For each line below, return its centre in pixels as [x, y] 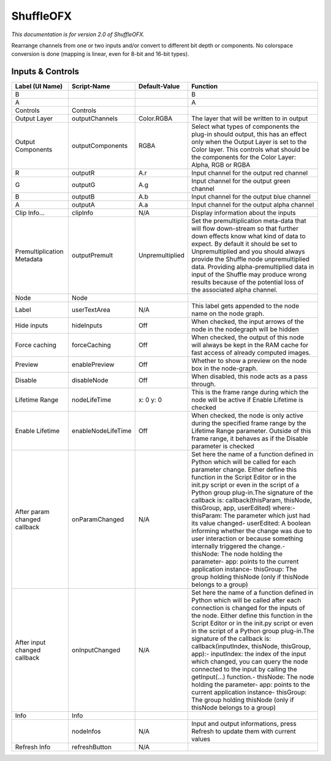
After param [32, 512]
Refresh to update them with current [243, 732]
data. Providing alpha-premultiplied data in [253, 267]
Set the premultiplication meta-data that [249, 221]
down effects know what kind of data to [248, 236]
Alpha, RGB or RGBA [221, 165]
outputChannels [95, 118]
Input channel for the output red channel [249, 173]
